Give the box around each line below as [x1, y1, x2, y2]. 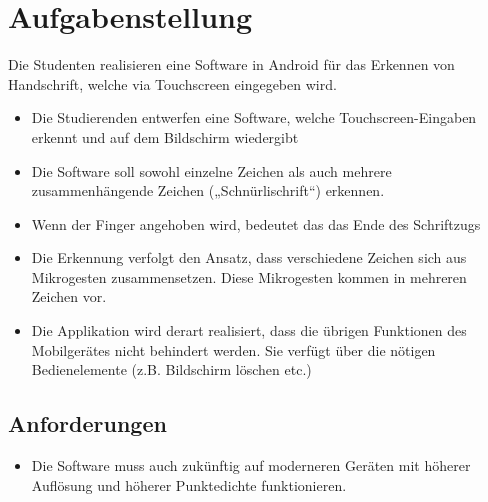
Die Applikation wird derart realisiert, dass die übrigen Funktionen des [31, 320, 467, 341]
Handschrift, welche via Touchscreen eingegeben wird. [8, 73, 337, 94]
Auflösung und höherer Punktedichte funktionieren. [31, 474, 347, 495]
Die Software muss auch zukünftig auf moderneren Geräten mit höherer [31, 455, 471, 476]
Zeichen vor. [31, 286, 107, 307]
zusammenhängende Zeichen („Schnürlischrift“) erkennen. [31, 180, 385, 201]
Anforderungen [8, 408, 167, 439]
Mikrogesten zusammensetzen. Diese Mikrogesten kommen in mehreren [31, 266, 467, 287]
